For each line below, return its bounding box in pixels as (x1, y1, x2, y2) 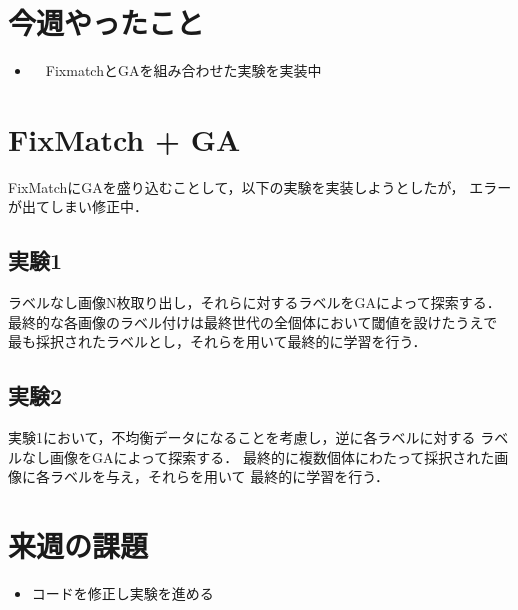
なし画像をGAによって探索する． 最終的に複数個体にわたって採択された (21, 446, 495, 467)
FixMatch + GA (8, 118, 241, 159)
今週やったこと (8, 2, 205, 43)
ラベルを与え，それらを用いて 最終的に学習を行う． (49, 466, 390, 487)
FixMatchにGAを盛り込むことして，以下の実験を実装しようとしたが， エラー (8, 176, 512, 197)
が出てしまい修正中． (8, 196, 148, 217)
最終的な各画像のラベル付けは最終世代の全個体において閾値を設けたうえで (8, 311, 498, 332)
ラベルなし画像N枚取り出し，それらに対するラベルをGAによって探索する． (8, 292, 501, 313)
